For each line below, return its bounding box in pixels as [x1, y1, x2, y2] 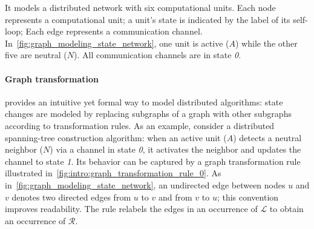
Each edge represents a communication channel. [25, 25, 203, 38]
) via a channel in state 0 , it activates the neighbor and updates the [50, 143, 301, 156]
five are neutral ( [5, 48, 67, 61]
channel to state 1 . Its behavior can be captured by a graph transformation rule [5, 154, 301, 167]
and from [158, 190, 192, 203]
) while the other [235, 36, 298, 49]
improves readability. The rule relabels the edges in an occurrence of [5, 202, 258, 215]
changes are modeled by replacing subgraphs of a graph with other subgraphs [5, 107, 292, 120]
